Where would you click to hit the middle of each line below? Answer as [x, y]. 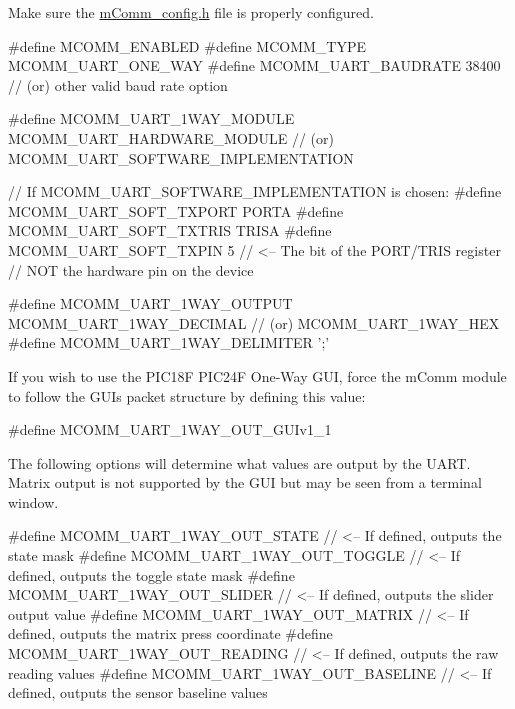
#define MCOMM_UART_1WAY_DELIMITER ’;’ [169, 342]
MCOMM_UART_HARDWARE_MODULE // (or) [171, 137]
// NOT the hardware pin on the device [131, 269]
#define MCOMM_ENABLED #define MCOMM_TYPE [187, 45]
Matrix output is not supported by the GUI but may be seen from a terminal [245, 482]
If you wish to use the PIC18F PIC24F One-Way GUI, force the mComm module [257, 375]
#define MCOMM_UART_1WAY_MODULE [151, 118]
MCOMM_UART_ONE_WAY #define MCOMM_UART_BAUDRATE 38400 [254, 65]
